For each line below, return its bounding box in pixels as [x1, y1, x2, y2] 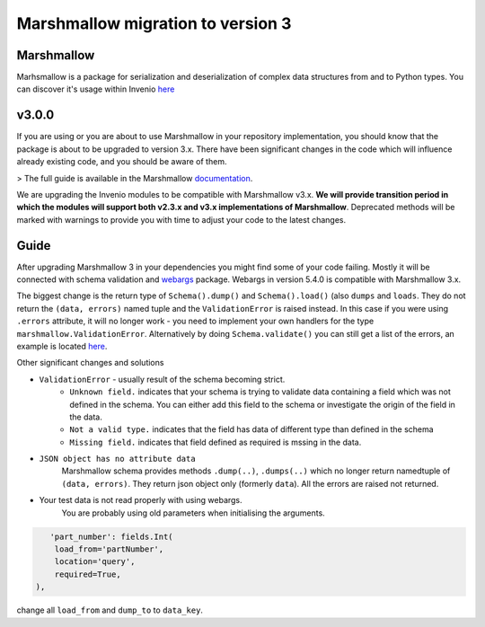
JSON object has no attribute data [39, 454, 197, 464]
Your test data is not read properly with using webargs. [39, 495, 242, 506]
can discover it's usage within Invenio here [16, 84, 175, 94]
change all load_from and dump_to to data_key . [16, 605, 204, 615]
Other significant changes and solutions [16, 358, 164, 368]
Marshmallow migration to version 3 [16, 13, 292, 33]
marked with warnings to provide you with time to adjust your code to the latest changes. [16, 214, 346, 225]
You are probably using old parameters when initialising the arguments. [61, 508, 325, 518]
